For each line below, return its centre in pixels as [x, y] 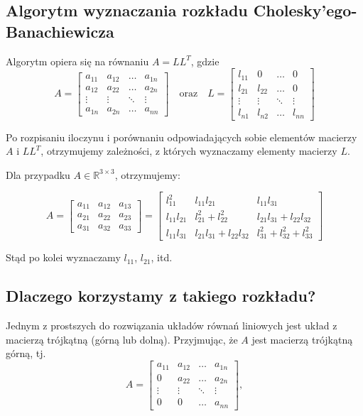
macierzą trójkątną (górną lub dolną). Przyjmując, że [122, 339]
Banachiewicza [60, 31]
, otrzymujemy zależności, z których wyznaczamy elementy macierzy [189, 151]
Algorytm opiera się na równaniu [77, 61]
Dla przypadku [38, 174]
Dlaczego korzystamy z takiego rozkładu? [161, 296]
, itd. [162, 257]
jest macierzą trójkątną [302, 339]
